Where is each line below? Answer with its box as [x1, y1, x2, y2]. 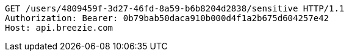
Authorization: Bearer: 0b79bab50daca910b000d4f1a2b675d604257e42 [5, 13, 329, 23]
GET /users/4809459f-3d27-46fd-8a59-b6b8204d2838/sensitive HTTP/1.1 [5, 4, 345, 13]
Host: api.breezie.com [5, 23, 113, 33]
